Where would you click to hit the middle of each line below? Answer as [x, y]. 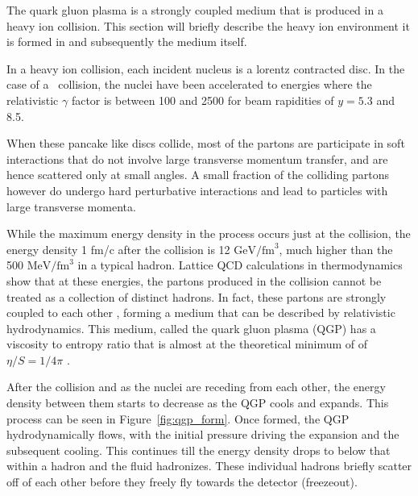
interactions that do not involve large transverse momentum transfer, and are [197, 158]
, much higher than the [336, 249]
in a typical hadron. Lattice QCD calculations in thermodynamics [240, 265]
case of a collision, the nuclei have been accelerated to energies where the [189, 84]
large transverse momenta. [71, 206]
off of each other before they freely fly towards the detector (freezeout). [182, 482]
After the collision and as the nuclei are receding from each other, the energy [196, 387]
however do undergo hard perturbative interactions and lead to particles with [197, 190]
